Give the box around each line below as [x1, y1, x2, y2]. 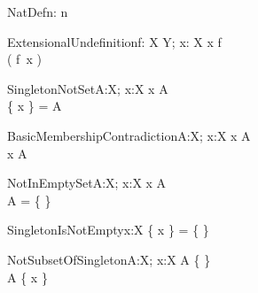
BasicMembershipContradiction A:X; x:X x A [7, 126, 251, 144]
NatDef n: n [7, 3, 68, 20]
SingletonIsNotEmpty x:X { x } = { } [7, 220, 209, 239]
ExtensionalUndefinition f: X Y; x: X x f [7, 32, 222, 50]
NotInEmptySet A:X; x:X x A [7, 173, 167, 192]
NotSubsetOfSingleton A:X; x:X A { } [7, 250, 211, 268]
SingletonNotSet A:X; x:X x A [7, 79, 168, 97]
